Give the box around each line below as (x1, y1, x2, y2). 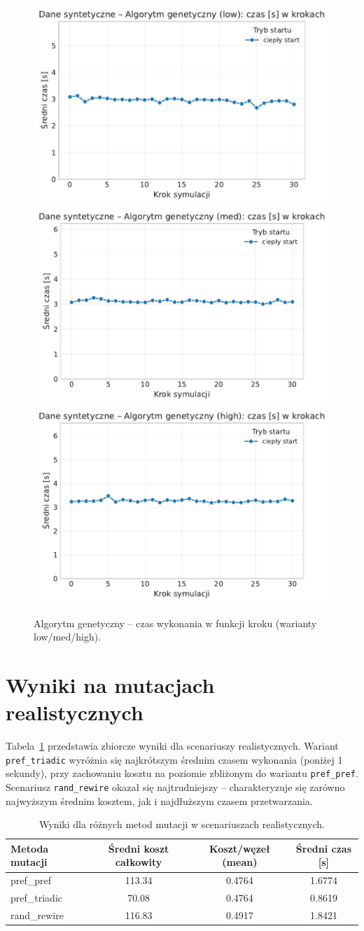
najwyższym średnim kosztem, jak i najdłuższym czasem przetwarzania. (6, 793, 313, 808)
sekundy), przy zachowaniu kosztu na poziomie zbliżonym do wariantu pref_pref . (6, 766, 358, 780)
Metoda (10, 841, 49, 855)
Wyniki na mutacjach (6, 670, 215, 699)
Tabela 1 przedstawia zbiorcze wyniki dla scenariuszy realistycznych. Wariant (6, 738, 339, 753)
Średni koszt (108, 841, 169, 855)
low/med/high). (34, 629, 101, 644)
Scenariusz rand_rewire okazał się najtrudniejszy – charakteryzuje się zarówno (6, 779, 345, 794)
